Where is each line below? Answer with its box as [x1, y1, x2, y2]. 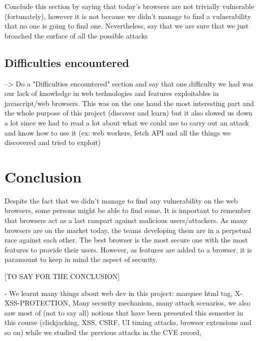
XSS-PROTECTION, [4, 297, 70, 308]
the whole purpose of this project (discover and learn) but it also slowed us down [4, 107, 253, 118]
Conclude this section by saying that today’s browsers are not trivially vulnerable [4, 1, 254, 11]
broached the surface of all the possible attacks [4, 30, 148, 40]
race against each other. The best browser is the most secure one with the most [4, 234, 248, 245]
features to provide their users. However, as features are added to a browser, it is [4, 244, 252, 254]
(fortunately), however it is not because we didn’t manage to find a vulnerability [4, 10, 251, 21]
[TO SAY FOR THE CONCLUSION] [4, 271, 120, 281]
